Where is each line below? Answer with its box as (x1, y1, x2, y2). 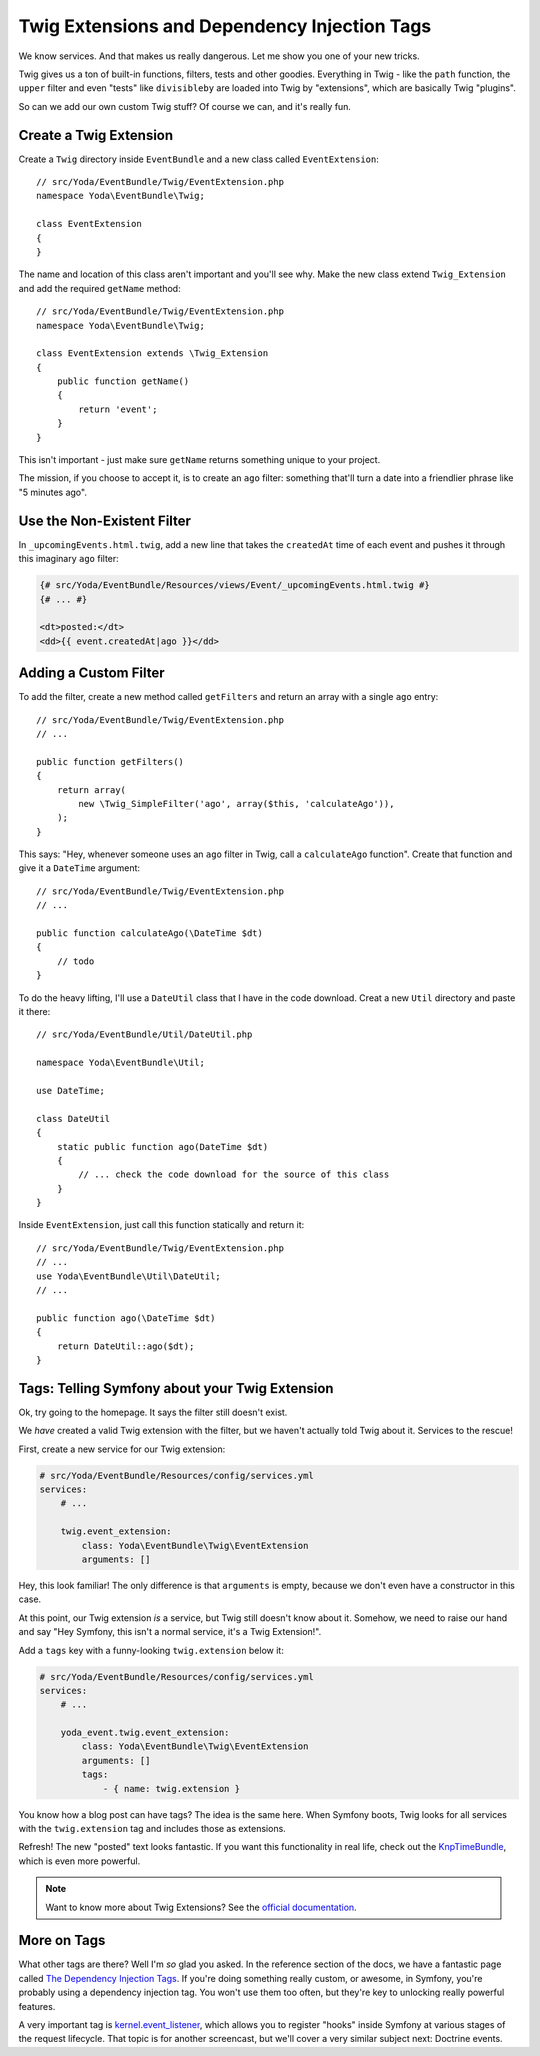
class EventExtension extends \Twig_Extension (36, 348, 269, 359)
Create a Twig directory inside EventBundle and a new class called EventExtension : (18, 153, 380, 165)
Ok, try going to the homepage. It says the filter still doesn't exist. (18, 1406, 288, 1418)
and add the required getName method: (18, 282, 181, 294)
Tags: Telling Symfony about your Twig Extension (18, 1380, 334, 1397)
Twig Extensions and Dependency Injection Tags (18, 15, 432, 37)
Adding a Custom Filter (18, 665, 165, 682)
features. (18, 2000, 56, 2012)
